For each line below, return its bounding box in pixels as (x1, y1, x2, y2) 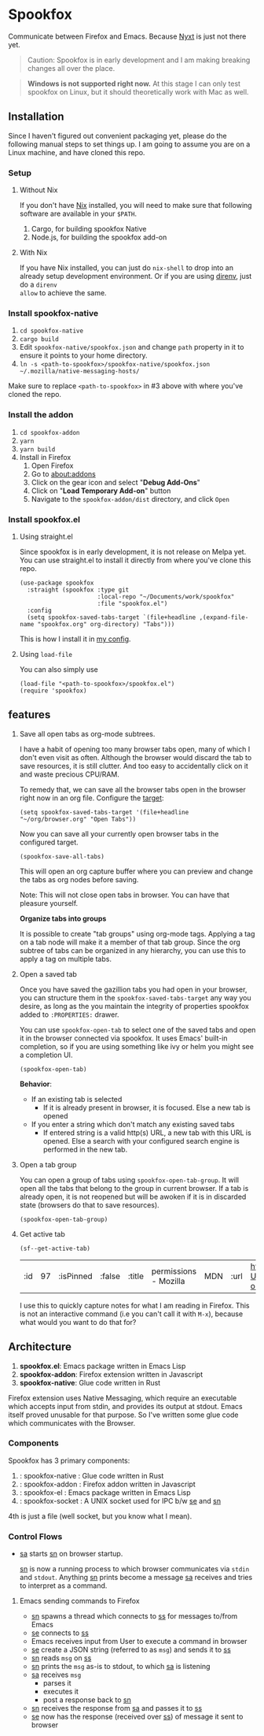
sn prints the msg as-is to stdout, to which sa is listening (31, 1662, 211, 1671)
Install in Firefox (19, 452, 71, 462)
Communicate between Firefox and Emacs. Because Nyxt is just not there (8, 32, 247, 41)
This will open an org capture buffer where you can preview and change (19, 866, 254, 876)
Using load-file (19, 649, 73, 658)
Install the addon (8, 410, 74, 421)
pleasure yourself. (19, 898, 79, 907)
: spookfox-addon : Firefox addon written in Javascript (19, 1479, 196, 1489)
